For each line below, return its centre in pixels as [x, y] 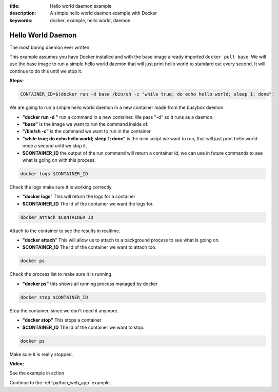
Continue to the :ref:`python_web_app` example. [60, 382]
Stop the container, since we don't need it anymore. [64, 310]
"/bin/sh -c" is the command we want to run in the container [86, 132]
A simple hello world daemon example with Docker [104, 13]
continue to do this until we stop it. [46, 71]
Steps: [17, 81]
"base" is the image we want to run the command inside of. [85, 124]
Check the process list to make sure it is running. [61, 274]
